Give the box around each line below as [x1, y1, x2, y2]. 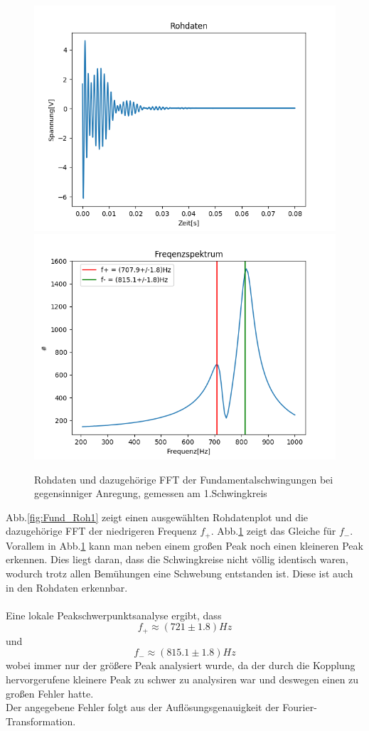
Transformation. [6, 713, 76, 728]
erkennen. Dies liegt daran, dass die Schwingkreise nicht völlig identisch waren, [6, 552, 348, 567]
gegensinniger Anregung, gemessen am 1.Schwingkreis [34, 486, 267, 501]
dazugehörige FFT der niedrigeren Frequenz [6, 523, 197, 538]
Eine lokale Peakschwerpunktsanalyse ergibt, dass [6, 607, 222, 622]
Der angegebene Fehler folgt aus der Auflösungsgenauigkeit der [6, 700, 279, 715]
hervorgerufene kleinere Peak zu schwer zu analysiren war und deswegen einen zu [6, 671, 359, 686]
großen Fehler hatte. [6, 685, 94, 700]
